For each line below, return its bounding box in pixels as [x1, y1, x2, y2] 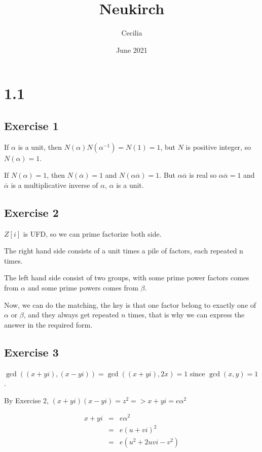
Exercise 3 [4, 344, 59, 360]
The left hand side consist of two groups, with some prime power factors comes [4, 272, 249, 283]
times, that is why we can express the [128, 309, 245, 320]
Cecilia [121, 27, 142, 38]
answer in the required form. [4, 319, 93, 330]
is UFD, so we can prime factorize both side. [23, 228, 162, 239]
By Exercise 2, [4, 395, 49, 405]
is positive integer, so [185, 141, 251, 152]
